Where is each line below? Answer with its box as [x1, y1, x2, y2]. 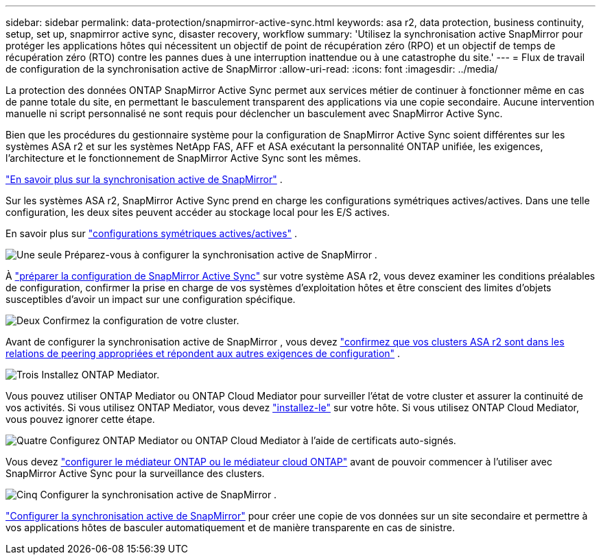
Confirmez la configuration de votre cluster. [43, 315, 239, 326]
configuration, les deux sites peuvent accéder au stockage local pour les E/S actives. [5, 206, 390, 218]
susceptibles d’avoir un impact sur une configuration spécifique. [5, 293, 296, 305]
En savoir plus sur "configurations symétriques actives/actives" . [5, 228, 298, 239]
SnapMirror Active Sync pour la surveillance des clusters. [5, 467, 265, 479]
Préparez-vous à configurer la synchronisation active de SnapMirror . [64, 249, 377, 260]
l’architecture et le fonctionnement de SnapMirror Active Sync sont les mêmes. [5, 152, 361, 164]
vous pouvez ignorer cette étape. [5, 413, 155, 425]
